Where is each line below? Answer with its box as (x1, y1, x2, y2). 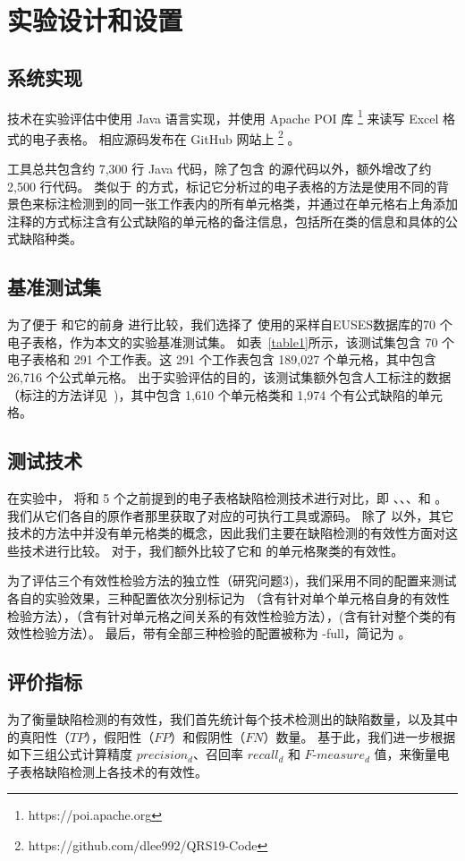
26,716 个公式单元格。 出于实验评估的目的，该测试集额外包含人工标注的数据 (7, 368, 452, 387)
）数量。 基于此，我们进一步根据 (263, 727, 456, 746)
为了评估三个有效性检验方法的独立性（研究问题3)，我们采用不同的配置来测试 (7, 571, 457, 590)
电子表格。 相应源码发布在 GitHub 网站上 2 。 (31, 126, 300, 148)
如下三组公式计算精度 (7, 745, 132, 763)
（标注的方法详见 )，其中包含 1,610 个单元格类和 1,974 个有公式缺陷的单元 (7, 385, 443, 404)
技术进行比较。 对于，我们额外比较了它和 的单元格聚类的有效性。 (19, 541, 404, 559)
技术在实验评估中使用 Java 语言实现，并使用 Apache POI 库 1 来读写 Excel (7, 106, 439, 127)
